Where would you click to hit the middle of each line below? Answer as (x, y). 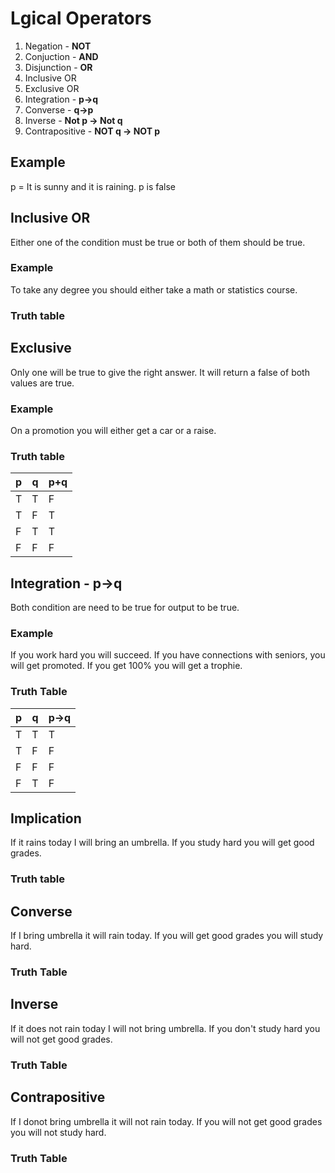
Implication (46, 818)
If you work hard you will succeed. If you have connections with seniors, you (168, 655)
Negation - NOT (58, 46)
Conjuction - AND (61, 56)
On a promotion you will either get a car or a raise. (113, 430)
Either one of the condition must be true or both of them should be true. (158, 242)
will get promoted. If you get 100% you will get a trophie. (126, 666)
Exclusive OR (52, 88)
